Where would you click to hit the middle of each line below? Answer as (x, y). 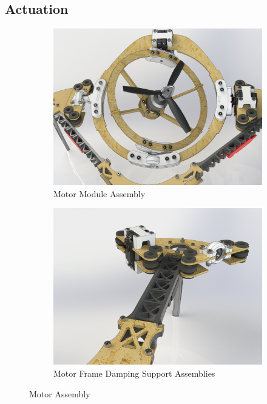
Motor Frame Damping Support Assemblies (134, 373)
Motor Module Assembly (100, 193)
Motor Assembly (60, 393)
